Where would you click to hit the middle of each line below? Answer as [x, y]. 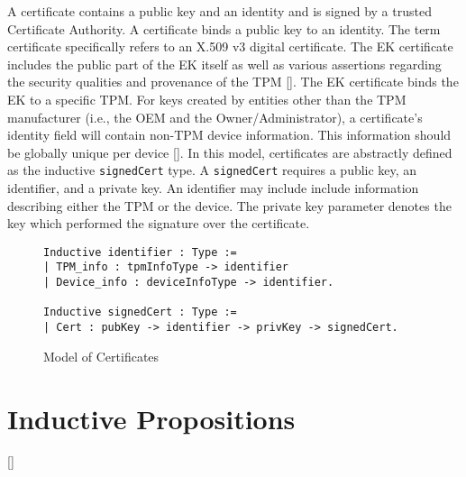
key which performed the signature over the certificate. [159, 223]
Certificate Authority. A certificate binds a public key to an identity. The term [224, 28]
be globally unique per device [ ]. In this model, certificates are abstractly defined [230, 152]
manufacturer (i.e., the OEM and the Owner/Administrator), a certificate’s [215, 117]
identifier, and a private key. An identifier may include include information [213, 188]
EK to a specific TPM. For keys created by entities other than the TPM [207, 99]
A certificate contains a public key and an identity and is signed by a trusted [219, 11]
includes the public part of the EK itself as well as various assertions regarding [224, 64]
